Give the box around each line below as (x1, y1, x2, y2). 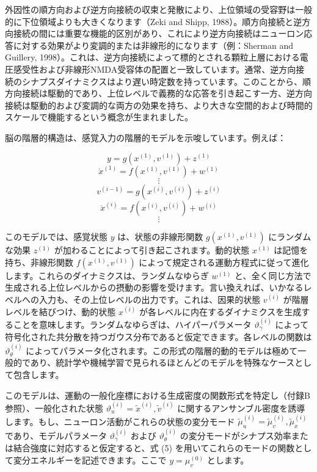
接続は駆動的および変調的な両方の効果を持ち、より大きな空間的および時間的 (5, 98, 313, 111)
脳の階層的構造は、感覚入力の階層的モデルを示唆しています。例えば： (5, 131, 286, 143)
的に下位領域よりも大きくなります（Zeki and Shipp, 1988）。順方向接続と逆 (5, 15, 302, 27)
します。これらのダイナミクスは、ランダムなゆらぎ (5, 269, 209, 281)
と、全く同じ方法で (235, 269, 312, 281)
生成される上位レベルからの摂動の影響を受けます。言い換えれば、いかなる (5, 281, 304, 294)
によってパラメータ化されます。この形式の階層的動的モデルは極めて (26, 344, 298, 357)
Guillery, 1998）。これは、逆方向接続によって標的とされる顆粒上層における (5, 51, 300, 64)
